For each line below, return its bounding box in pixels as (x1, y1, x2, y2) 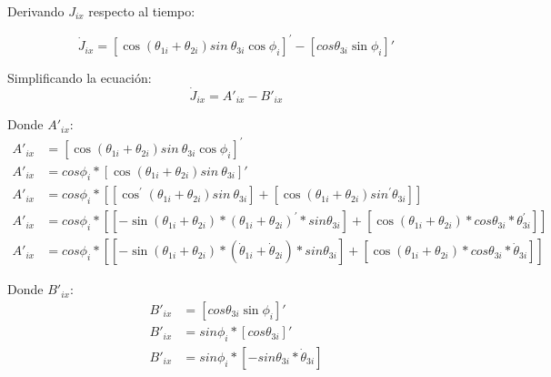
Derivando (7, 2, 65, 20)
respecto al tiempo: (88, 2, 195, 20)
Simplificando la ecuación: (7, 68, 152, 87)
